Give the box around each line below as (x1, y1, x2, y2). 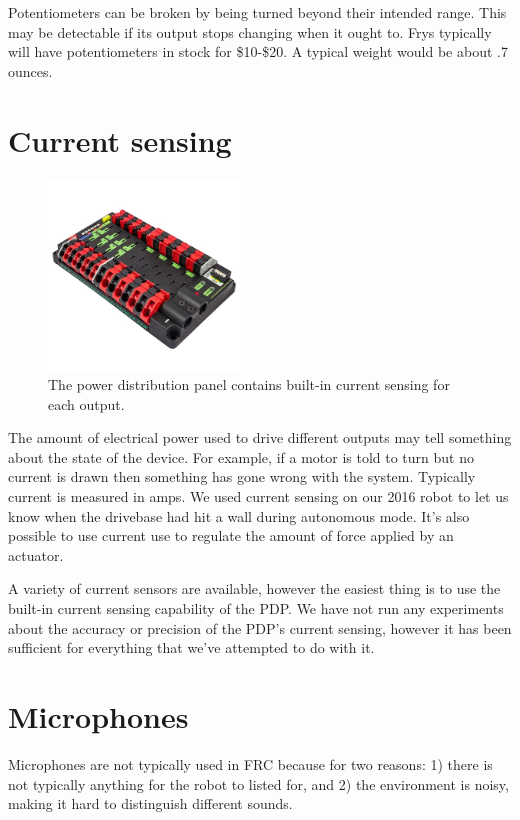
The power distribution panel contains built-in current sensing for (48, 374, 450, 395)
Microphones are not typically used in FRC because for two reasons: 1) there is (8, 753, 493, 774)
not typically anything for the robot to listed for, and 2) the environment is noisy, (8, 773, 509, 794)
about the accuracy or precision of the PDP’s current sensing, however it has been (8, 617, 512, 638)
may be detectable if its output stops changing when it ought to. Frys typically (8, 21, 492, 42)
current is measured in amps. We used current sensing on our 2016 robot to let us (8, 486, 509, 507)
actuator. (8, 544, 64, 565)
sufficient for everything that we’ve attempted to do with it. (8, 637, 375, 658)
